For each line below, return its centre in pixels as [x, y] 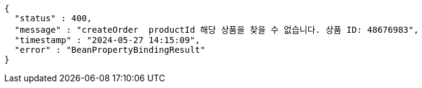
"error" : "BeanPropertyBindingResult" [110, 50]
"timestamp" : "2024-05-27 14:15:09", [107, 40]
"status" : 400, [53, 18]
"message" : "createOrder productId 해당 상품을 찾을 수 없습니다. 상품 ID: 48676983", [217, 30]
